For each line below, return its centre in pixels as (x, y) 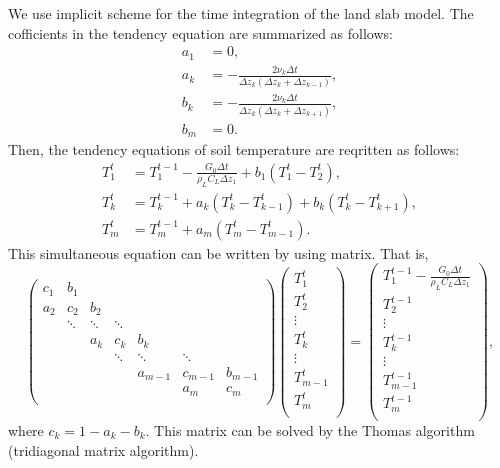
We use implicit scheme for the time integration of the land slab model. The (241, 13)
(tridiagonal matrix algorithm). (103, 449)
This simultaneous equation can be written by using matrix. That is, (218, 252)
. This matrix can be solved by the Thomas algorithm (310, 429)
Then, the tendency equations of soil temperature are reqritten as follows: (234, 149)
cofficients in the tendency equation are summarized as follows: (200, 32)
